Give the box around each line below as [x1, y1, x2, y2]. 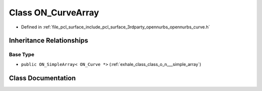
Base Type [9, 51, 34, 58]
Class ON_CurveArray [9, 7, 99, 18]
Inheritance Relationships [9, 37, 88, 45]
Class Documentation [9, 74, 76, 82]
